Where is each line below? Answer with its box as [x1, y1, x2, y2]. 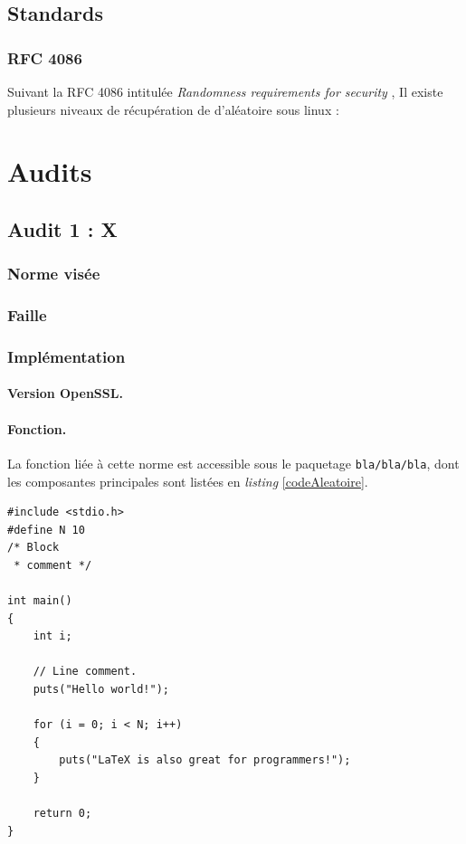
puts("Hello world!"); [33, 683, 169, 697]
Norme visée [7, 262, 100, 285]
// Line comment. [33, 665, 138, 678]
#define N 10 [7, 523, 85, 536]
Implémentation [7, 345, 126, 367]
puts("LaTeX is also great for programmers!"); [59, 754, 351, 767]
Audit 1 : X [7, 214, 118, 242]
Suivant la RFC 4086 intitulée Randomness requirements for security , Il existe [7, 82, 443, 100]
